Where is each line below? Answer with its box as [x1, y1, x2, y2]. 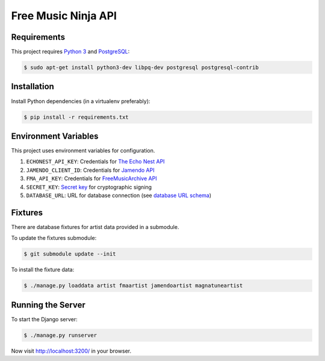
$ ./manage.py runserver [23, 331, 97, 339]
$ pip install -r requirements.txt [23, 113, 129, 121]
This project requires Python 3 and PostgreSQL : [11, 48, 130, 55]
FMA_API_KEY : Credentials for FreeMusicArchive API [26, 175, 157, 182]
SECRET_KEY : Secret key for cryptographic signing [26, 183, 152, 190]
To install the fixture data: [11, 266, 75, 274]
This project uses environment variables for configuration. [11, 147, 155, 154]
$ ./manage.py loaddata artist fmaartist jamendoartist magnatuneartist [23, 282, 243, 289]
